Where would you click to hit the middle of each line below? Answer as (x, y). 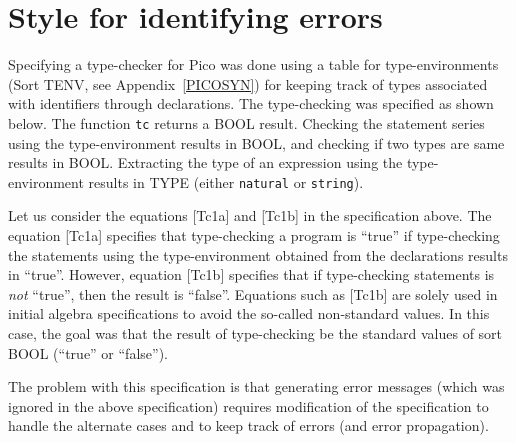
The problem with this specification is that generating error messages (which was (256, 386)
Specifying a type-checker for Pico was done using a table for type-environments (253, 64)
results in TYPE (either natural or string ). (226, 181)
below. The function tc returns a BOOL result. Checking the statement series (246, 122)
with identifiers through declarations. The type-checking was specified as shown (251, 103)
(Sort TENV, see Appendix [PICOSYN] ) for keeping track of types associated (248, 83)
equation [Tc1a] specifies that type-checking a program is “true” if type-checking (254, 235)
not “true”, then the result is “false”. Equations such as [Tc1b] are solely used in (253, 293)
